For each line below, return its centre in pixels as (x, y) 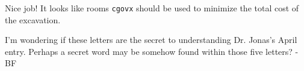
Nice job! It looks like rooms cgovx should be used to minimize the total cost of (152, 8)
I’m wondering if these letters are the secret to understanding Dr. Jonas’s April (151, 40)
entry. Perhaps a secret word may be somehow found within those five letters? (149, 51)
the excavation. (33, 19)
